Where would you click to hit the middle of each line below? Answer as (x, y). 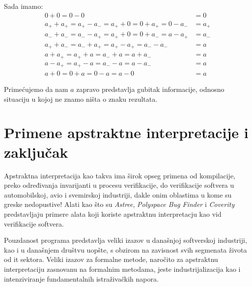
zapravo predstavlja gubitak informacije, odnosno (150, 89)
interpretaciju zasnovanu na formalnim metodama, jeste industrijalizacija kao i (122, 269)
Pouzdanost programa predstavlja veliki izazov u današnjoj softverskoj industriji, (126, 240)
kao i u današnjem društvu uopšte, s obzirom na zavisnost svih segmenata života (126, 249)
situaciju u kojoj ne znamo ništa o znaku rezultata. (81, 99)
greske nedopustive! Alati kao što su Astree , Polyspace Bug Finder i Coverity (119, 204)
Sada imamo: (24, 6)
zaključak (36, 152)
